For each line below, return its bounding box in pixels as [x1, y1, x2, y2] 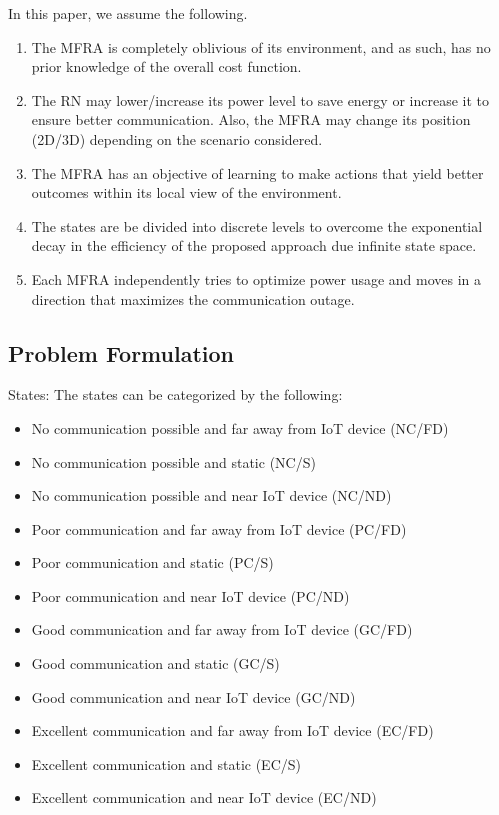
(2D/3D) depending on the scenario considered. [31, 128, 323, 149]
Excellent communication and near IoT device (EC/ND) [31, 787, 377, 808]
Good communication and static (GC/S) [31, 653, 280, 674]
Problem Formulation [8, 337, 234, 368]
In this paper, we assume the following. [8, 3, 248, 23]
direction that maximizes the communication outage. [31, 288, 355, 309]
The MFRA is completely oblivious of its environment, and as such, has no [31, 36, 491, 57]
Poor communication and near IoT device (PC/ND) [31, 585, 350, 606]
